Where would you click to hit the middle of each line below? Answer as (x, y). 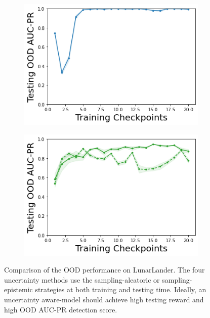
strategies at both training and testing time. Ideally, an (121, 289)
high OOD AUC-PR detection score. (61, 309)
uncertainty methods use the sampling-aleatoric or (82, 279)
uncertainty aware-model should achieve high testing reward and (104, 299)
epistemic (18, 289)
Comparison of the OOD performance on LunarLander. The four (104, 270)
